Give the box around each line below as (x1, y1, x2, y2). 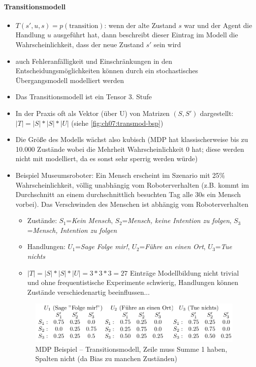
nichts (27, 251, 45, 261)
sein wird (154, 39, 181, 49)
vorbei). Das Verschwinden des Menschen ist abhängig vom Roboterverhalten (15, 198, 249, 209)
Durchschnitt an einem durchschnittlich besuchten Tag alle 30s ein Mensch (15, 189, 241, 199)
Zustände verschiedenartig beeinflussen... (27, 286, 150, 297)
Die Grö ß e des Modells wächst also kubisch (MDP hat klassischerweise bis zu (15, 134, 248, 144)
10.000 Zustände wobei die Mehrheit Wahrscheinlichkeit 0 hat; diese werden (15, 143, 244, 154)
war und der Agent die (184, 20, 252, 30)
